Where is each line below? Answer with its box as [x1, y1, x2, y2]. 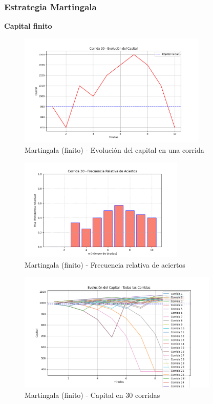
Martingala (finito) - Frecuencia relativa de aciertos [25, 259, 185, 270]
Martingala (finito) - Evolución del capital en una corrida [25, 144, 204, 155]
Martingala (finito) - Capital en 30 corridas [25, 390, 160, 400]
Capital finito [4, 21, 52, 31]
